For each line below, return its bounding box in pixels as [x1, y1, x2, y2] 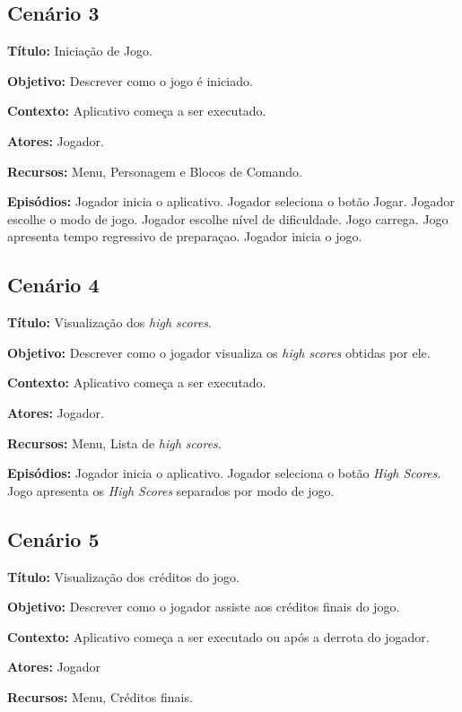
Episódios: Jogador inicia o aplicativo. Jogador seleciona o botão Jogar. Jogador [7, 192, 455, 211]
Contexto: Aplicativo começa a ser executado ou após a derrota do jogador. [7, 627, 430, 646]
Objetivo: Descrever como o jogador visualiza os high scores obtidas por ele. [7, 343, 431, 361]
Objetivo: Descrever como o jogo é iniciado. [7, 71, 253, 90]
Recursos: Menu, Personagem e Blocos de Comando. [7, 161, 302, 180]
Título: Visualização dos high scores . [7, 313, 212, 332]
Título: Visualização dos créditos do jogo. [7, 567, 240, 586]
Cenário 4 [7, 271, 100, 299]
